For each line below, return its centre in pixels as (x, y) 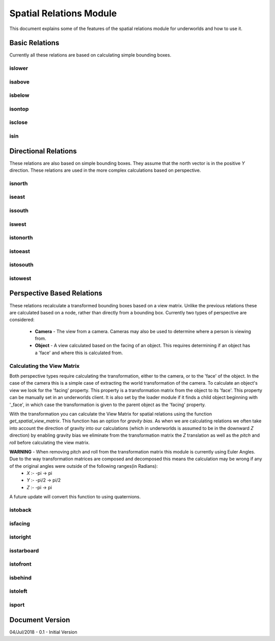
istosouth (22, 265)
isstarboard (24, 550)
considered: (22, 320)
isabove (20, 82)
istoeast (20, 251)
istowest (20, 278)
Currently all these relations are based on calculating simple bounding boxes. (90, 55)
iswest (18, 224)
